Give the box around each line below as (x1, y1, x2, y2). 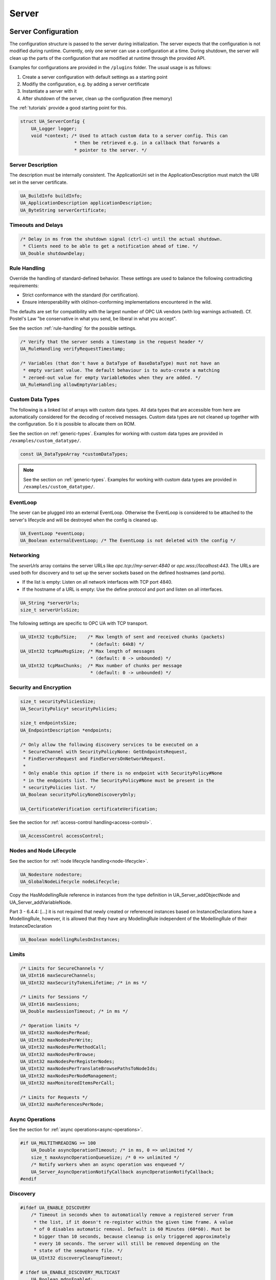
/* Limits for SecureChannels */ (20, 965, 104, 971)
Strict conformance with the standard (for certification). (22, 292, 139, 298)
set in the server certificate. (9, 179, 68, 185)
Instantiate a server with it (22, 88, 77, 94)
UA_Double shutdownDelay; (20, 250, 85, 256)
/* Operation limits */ (20, 1022, 80, 1029)
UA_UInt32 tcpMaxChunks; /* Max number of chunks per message (20, 663, 182, 668)
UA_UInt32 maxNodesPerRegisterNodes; (20, 1058, 115, 1064)
